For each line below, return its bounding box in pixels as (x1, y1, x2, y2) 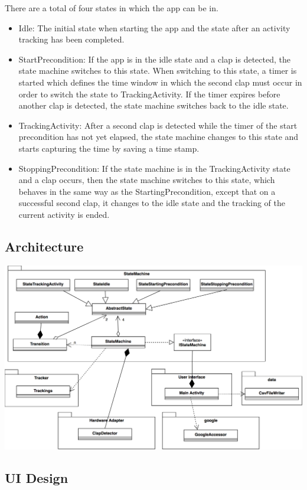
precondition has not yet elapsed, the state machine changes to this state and (18, 130, 299, 143)
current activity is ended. (18, 208, 110, 220)
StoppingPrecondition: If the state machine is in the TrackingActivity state (18, 162, 290, 174)
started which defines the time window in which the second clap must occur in (18, 76, 302, 88)
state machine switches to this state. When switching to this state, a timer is (18, 64, 297, 77)
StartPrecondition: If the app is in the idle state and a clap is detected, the (18, 53, 290, 65)
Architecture (5, 237, 84, 255)
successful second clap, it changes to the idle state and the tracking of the (18, 197, 285, 209)
